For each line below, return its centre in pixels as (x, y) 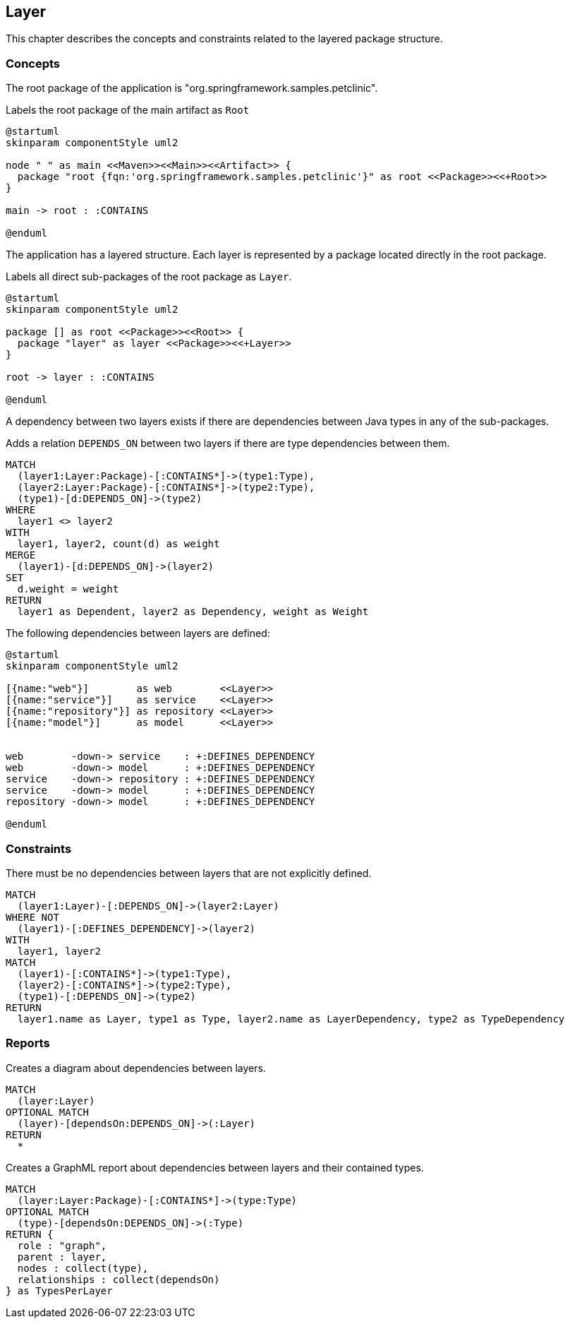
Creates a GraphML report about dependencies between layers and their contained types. (215, 1167)
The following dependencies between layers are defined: (138, 633)
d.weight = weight (68, 589)
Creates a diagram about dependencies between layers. (136, 1068)
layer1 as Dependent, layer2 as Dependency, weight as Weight (193, 612)
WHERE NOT (32, 917)
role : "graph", (62, 1245)
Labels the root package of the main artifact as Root (128, 110)
